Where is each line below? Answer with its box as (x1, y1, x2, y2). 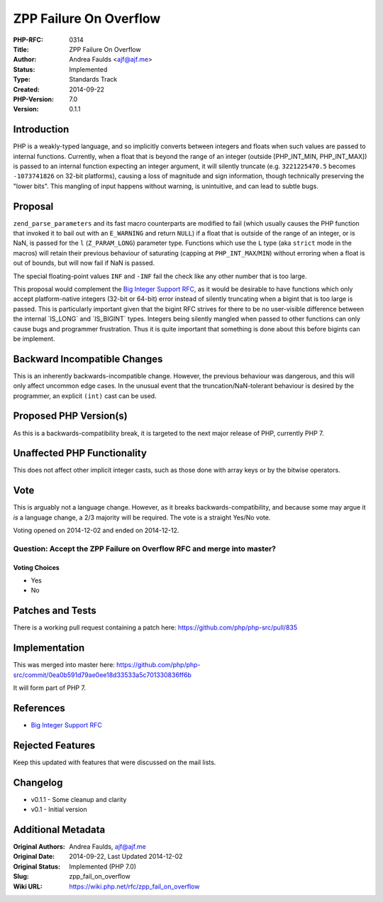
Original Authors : (13, 842, 65, 851)
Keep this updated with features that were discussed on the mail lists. (13, 758, 216, 766)
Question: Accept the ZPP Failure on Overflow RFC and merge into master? (13, 544, 277, 554)
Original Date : (13, 852, 55, 861)
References (13, 702, 65, 714)
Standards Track (69, 75, 118, 84)
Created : (13, 85, 40, 94)
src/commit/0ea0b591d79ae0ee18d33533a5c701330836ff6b (13, 671, 191, 679)
